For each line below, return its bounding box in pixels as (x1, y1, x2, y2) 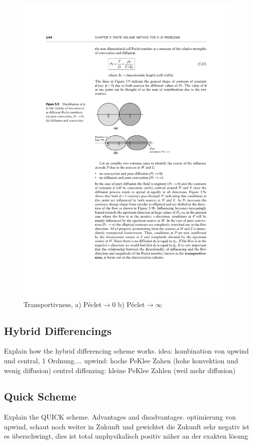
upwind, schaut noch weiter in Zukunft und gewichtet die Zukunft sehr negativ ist (4, 421, 250, 431)
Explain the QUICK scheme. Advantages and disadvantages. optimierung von (4, 412, 236, 422)
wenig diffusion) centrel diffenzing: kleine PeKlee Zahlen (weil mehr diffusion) (4, 365, 236, 375)
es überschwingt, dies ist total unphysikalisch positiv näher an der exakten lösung (4, 431, 248, 441)
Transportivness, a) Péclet (23, 299, 102, 309)
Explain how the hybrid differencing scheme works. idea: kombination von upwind (4, 346, 249, 356)
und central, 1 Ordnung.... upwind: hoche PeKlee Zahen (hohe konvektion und (4, 355, 238, 365)
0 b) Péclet (112, 299, 145, 309)
